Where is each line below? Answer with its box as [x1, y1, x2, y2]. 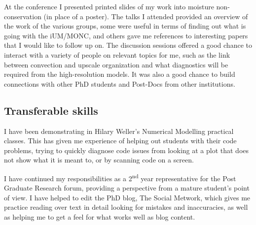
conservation [4, 11, 41, 21]
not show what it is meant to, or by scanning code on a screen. [4, 155, 194, 165]
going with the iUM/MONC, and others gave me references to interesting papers [4, 30, 248, 40]
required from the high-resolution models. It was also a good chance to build [4, 69, 235, 79]
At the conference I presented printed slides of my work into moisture [4, 1, 214, 11]
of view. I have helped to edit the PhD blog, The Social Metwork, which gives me [4, 192, 251, 202]
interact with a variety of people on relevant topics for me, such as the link [4, 49, 230, 60]
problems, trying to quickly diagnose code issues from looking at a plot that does [4, 145, 249, 155]
